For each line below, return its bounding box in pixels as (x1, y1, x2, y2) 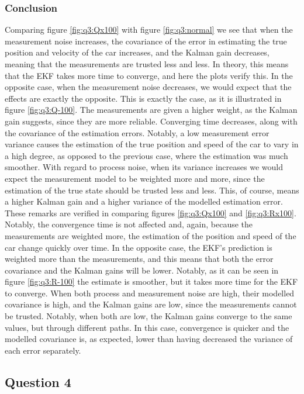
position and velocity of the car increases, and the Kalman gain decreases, (5, 46, 270, 58)
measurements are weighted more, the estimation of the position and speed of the (5, 229, 296, 241)
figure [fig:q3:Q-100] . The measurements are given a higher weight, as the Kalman (5, 103, 298, 116)
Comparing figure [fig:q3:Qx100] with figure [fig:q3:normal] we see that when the (5, 23, 293, 36)
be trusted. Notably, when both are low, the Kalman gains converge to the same (5, 310, 292, 322)
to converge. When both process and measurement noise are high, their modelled (5, 286, 295, 299)
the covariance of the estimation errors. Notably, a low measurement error (5, 126, 270, 139)
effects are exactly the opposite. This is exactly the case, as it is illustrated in (5, 92, 282, 104)
